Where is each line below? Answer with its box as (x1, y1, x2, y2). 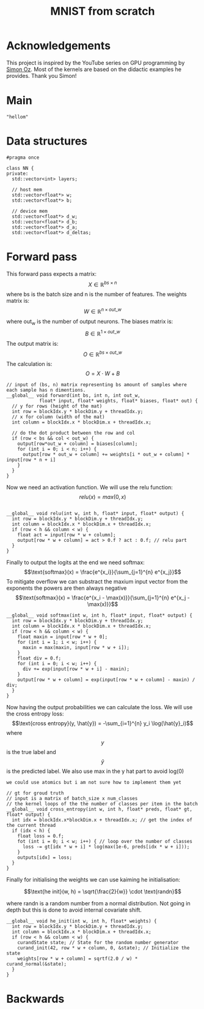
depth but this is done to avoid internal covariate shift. (6, 906, 142, 914)
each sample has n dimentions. (6, 387, 86, 394)
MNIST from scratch (50, 4, 155, 18)
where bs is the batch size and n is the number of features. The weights (6, 291, 188, 298)
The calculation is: (6, 360, 53, 368)
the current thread (6, 823, 56, 829)
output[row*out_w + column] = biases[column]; (17, 441, 138, 447)
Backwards (6, 992, 65, 1006)
